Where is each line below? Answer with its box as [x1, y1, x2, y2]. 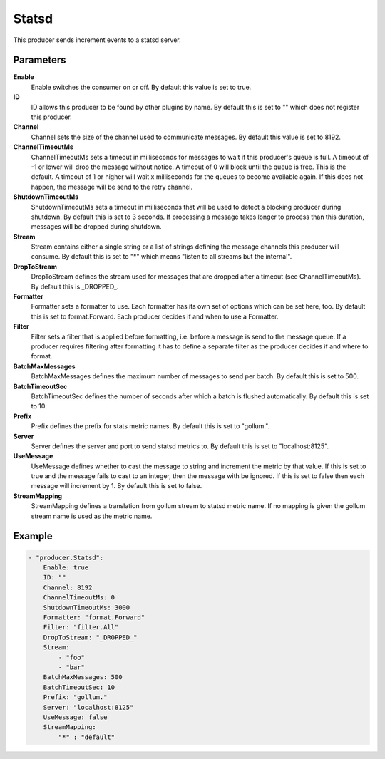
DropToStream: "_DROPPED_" [43, 633, 138, 641]
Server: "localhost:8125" [43, 703, 134, 711]
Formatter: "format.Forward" [43, 613, 145, 621]
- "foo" [58, 653, 86, 661]
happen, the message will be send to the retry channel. [31, 182, 193, 191]
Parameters [13, 54, 66, 66]
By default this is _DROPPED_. [31, 282, 119, 291]
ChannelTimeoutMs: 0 [43, 594, 115, 601]
